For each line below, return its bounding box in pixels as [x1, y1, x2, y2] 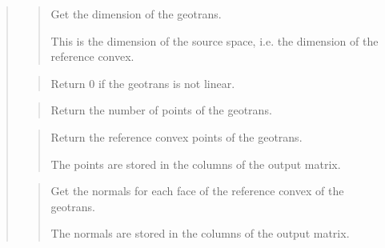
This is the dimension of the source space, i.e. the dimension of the [50, 32, 379, 49]
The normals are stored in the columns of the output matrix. [50, 225, 350, 242]
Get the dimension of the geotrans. [50, 6, 222, 22]
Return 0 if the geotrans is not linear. [50, 74, 235, 91]
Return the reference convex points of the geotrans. [50, 128, 303, 145]
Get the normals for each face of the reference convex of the [50, 182, 344, 199]
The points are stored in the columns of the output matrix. [50, 155, 341, 172]
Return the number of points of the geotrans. [50, 102, 272, 118]
